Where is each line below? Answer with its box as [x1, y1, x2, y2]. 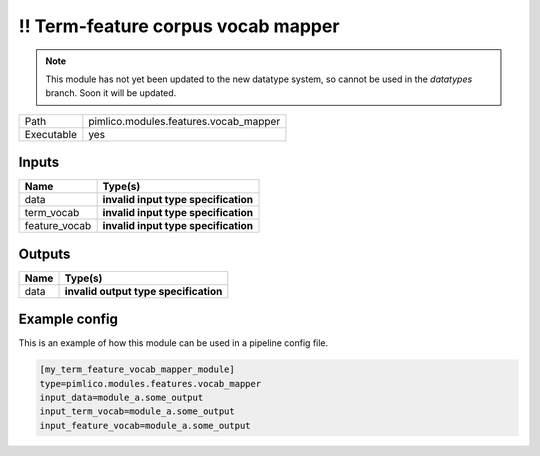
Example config [18, 311, 119, 328]
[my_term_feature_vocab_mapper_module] [39, 364, 235, 375]
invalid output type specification [64, 284, 223, 298]
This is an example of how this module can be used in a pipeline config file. [18, 337, 329, 349]
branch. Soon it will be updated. [45, 87, 177, 99]
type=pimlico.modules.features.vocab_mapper [39, 378, 262, 389]
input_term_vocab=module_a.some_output [39, 406, 235, 417]
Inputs [18, 154, 60, 171]
